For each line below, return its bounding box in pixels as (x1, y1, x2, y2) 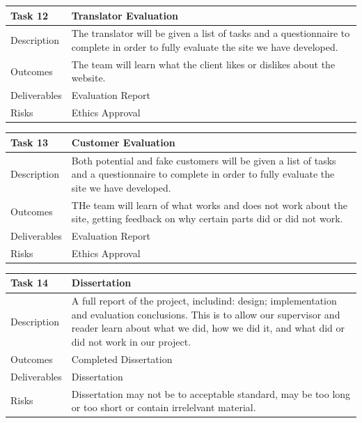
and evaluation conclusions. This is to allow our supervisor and (71, 307, 340, 321)
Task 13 (10, 134, 48, 149)
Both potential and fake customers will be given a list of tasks (71, 153, 336, 167)
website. (71, 70, 106, 85)
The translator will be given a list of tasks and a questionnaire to (71, 26, 350, 40)
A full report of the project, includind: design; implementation (71, 293, 337, 308)
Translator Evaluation (71, 8, 178, 22)
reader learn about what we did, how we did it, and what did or (71, 321, 345, 335)
